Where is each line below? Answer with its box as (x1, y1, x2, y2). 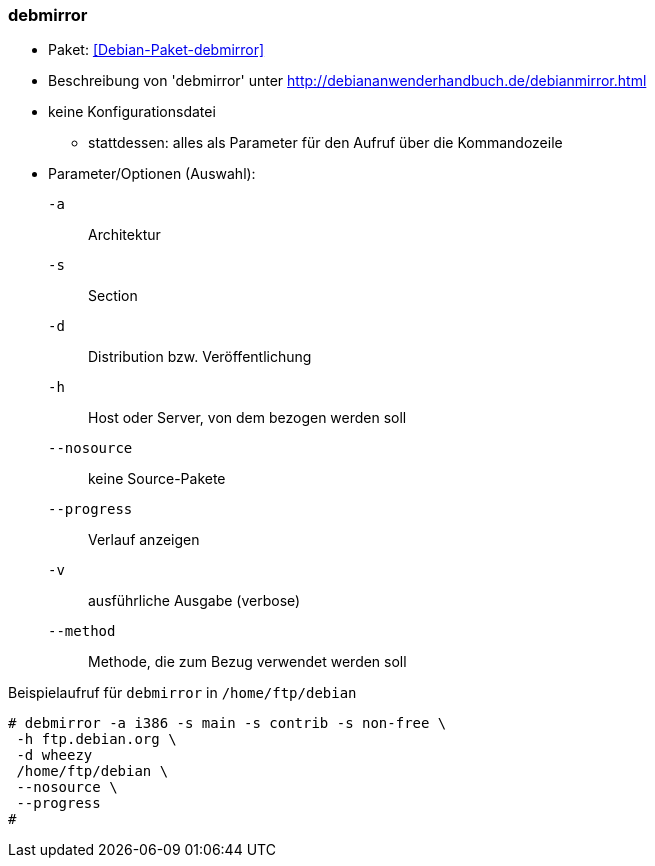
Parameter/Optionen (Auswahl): (48, 165, 256, 183)
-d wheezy (16, 747, 93, 764)
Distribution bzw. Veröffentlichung (88, 348, 312, 366)
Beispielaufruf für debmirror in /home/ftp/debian (8, 684, 357, 702)
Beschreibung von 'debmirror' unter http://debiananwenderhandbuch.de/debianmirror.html (48, 72, 647, 90)
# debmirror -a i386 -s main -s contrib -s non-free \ (8, 715, 447, 732)
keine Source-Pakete (88, 470, 226, 488)
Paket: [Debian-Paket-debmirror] (48, 41, 265, 59)
